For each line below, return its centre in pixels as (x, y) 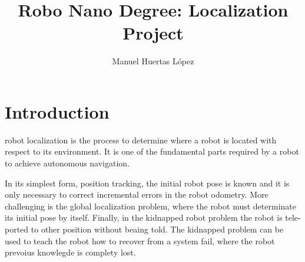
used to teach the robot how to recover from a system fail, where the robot (140, 240)
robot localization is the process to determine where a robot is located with (141, 140)
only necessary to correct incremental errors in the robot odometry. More (137, 194)
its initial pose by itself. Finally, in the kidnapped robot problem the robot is (144, 217)
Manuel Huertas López (153, 61)
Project (153, 33)
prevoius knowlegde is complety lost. (70, 252)
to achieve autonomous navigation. (67, 163)
